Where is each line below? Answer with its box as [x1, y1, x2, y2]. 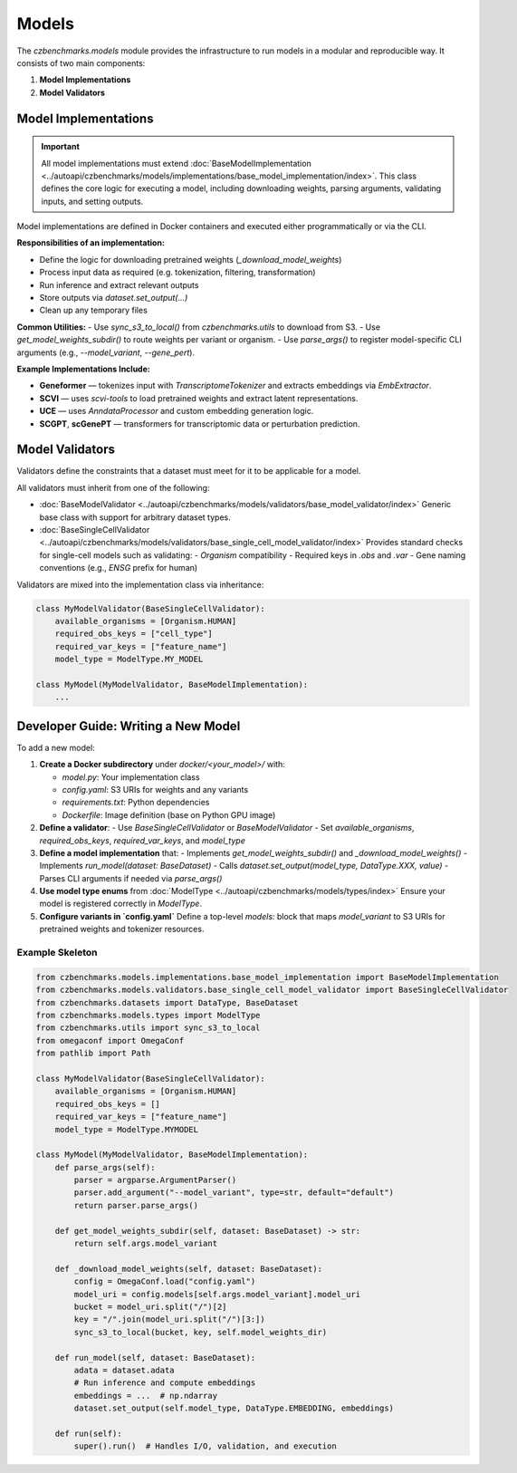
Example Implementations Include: [16, 363, 151, 374]
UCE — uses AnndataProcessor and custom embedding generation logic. [39, 406, 314, 417]
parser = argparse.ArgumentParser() [73, 1175, 237, 1186]
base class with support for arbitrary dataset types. [39, 512, 231, 523]
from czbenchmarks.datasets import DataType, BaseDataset [35, 997, 299, 1007]
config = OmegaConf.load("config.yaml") [73, 1276, 256, 1286]
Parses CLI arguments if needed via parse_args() [39, 872, 223, 883]
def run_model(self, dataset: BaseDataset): [54, 1353, 256, 1362]
